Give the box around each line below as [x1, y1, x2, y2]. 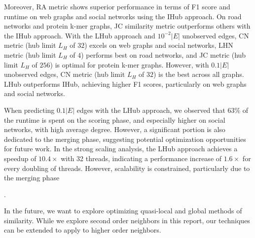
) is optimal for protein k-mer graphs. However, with [50, 59, 209, 69]
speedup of [4, 153, 36, 163]
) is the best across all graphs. [153, 69, 244, 79]
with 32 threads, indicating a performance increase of [61, 153, 222, 163]
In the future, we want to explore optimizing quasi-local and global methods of [4, 205, 242, 216]
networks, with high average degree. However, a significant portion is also [4, 124, 225, 135]
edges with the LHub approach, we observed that [76, 104, 225, 115]
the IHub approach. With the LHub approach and [4, 30, 155, 40]
